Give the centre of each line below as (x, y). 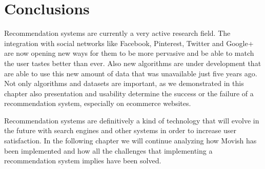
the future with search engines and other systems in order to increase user (120, 130)
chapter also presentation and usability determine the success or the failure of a (129, 93)
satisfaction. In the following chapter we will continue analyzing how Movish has (130, 141)
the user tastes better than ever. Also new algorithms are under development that (133, 63)
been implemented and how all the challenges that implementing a (108, 150)
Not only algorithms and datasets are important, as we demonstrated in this (124, 83)
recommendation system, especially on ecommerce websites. (98, 103)
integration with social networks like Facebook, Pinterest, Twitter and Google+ (129, 43)
